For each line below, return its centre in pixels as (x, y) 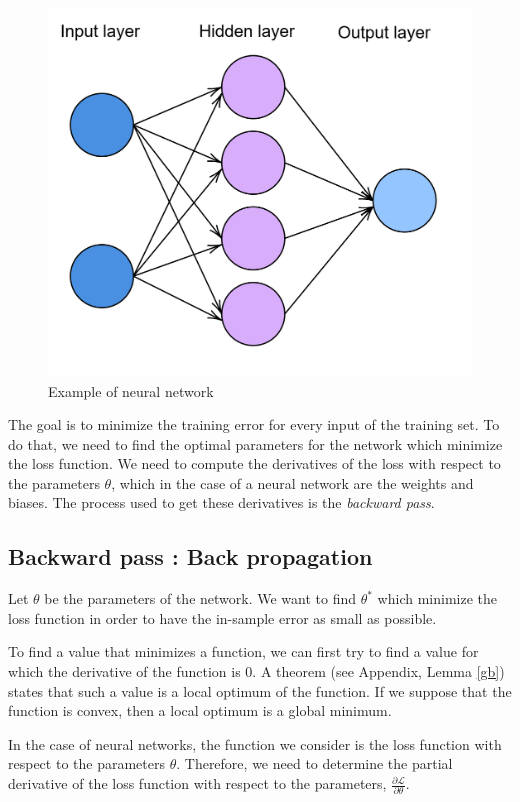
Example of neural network (131, 390)
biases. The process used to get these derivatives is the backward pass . (221, 502)
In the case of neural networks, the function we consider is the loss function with (255, 743)
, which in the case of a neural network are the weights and (292, 482)
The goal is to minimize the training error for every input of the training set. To (254, 424)
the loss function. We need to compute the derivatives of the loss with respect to (254, 463)
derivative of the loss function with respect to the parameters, (197, 783)
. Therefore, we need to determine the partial (314, 763)
